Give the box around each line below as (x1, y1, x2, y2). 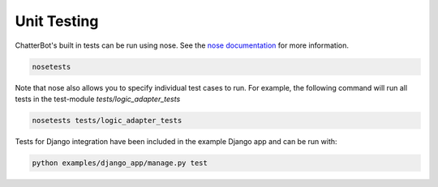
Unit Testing (15, 12, 99, 30)
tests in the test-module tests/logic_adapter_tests (15, 94, 181, 104)
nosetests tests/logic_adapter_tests (32, 116, 182, 125)
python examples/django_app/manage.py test (32, 158, 208, 168)
